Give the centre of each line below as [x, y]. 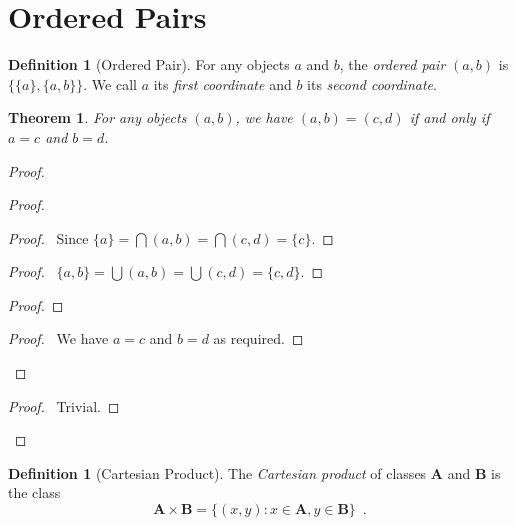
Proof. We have [58, 338]
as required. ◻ [258, 338]
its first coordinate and [222, 83]
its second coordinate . [372, 83]
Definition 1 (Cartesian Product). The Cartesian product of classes [217, 472]
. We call [110, 83]
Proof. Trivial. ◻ [64, 405]
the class [34, 492]
